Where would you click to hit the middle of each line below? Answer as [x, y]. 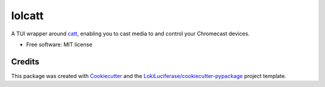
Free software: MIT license [59, 44]
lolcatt [27, 16]
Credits [25, 61]
